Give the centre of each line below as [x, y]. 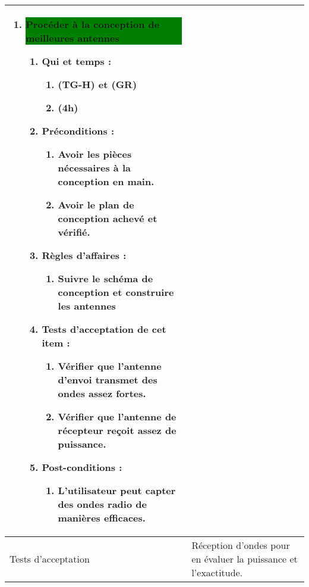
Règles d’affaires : [84, 255]
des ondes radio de [102, 504]
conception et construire [116, 292]
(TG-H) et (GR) [97, 84]
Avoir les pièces [95, 154]
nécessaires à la [94, 168]
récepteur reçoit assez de [117, 430]
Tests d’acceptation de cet [104, 329]
